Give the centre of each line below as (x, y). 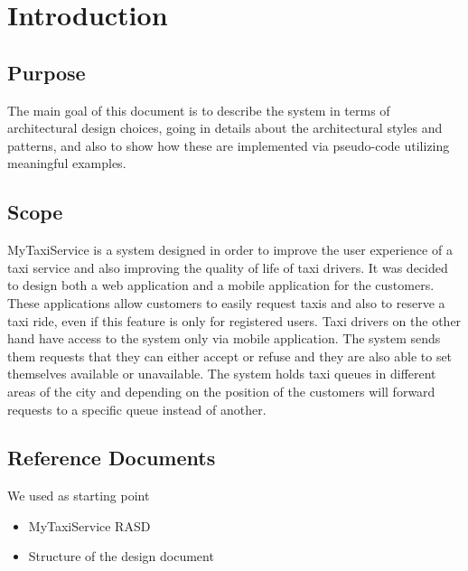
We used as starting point (79, 496)
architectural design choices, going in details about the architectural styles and (225, 128)
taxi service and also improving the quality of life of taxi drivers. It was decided (228, 267)
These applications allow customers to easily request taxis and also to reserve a (226, 302)
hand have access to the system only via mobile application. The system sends (224, 338)
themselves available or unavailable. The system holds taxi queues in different (222, 374)
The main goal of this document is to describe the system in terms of (199, 110)
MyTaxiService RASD (89, 525)
